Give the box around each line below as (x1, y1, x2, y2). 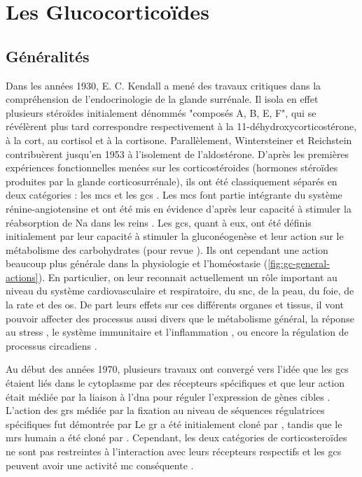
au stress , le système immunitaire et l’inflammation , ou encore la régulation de (6, 325, 349, 339)
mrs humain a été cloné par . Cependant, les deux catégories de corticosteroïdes (6, 430, 347, 445)
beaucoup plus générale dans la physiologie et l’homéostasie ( (6, 256, 268, 271)
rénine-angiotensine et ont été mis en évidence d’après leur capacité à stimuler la (6, 201, 351, 215)
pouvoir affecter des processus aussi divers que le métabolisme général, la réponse (6, 311, 354, 325)
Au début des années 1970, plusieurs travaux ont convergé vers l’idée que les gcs (6, 362, 349, 376)
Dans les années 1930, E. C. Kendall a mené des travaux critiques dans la (6, 78, 321, 92)
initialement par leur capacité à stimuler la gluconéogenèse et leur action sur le (6, 229, 344, 243)
